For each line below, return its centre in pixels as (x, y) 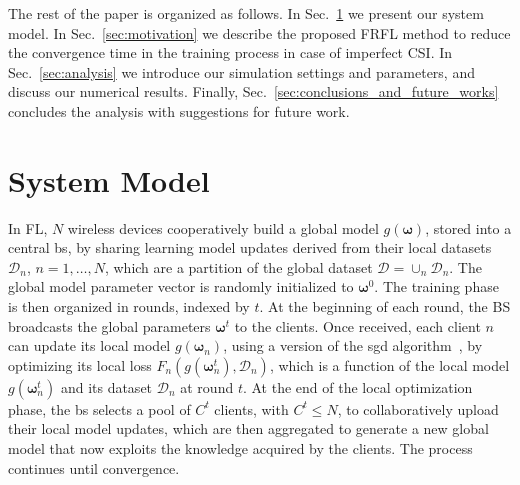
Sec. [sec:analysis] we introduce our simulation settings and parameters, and (241, 71)
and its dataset (106, 386)
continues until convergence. (94, 467)
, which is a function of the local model (389, 364)
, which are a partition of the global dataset (238, 266)
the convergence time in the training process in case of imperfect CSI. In (230, 52)
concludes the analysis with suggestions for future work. (179, 110)
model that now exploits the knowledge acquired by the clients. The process (240, 448)
